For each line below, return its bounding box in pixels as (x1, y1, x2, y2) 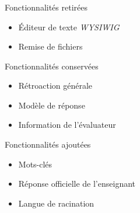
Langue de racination (18, 197, 94, 209)
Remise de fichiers (18, 40, 83, 53)
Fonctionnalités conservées (5, 60, 99, 72)
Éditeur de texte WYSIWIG (18, 20, 120, 33)
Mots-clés (18, 158, 52, 170)
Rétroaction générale (18, 79, 93, 92)
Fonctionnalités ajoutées (5, 138, 91, 151)
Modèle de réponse (18, 99, 85, 111)
